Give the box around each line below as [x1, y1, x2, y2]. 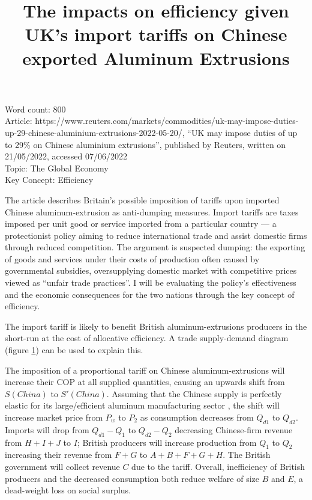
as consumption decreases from [140, 411, 254, 423]
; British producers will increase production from [77, 436, 257, 448]
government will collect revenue [5, 460, 120, 472]
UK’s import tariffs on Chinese [25, 22, 287, 46]
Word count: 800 [5, 102, 66, 115]
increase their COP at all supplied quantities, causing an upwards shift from [5, 375, 285, 388]
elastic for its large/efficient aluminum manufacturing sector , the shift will [5, 399, 280, 412]
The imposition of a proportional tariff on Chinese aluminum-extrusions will [5, 363, 285, 376]
